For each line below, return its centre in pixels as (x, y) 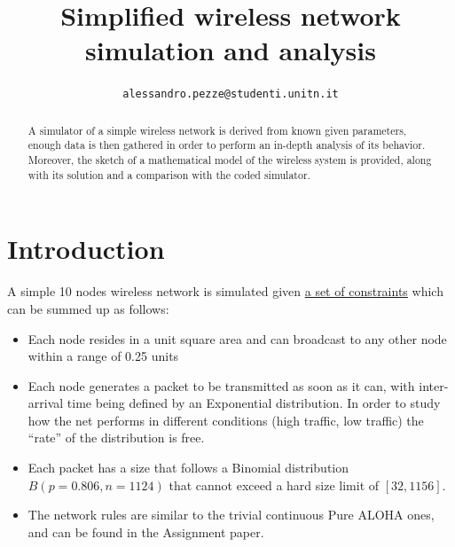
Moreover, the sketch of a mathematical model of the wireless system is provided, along (230, 160)
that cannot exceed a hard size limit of (274, 484)
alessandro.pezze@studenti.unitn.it (231, 94)
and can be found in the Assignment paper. (146, 531)
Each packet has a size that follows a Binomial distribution (188, 468)
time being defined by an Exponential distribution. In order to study (254, 403)
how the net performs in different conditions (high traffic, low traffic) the (226, 420)
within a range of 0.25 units (103, 356)
